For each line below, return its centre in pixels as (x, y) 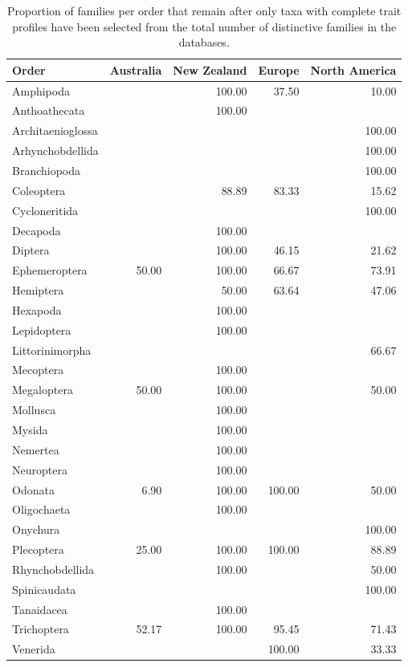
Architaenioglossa (55, 130)
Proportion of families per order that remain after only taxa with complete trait (204, 10)
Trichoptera (41, 629)
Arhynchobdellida (55, 150)
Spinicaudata (44, 589)
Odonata (33, 489)
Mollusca (34, 410)
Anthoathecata (49, 110)
